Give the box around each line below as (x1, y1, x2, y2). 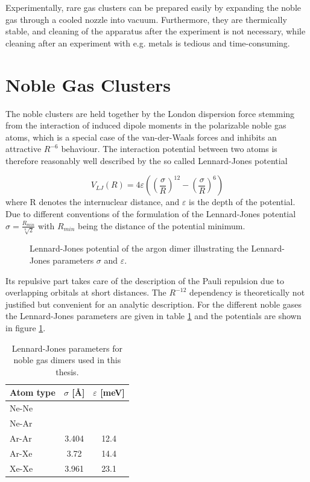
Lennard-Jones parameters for (11, 341, 122, 354)
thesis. (55, 365, 79, 378)
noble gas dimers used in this (13, 354, 121, 366)
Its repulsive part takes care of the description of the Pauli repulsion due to (5, 274, 284, 287)
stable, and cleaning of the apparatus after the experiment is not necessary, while (5, 25, 306, 37)
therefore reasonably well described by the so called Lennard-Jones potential (5, 154, 288, 166)
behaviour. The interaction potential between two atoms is (61, 142, 277, 155)
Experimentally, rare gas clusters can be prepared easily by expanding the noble (5, 1, 301, 13)
